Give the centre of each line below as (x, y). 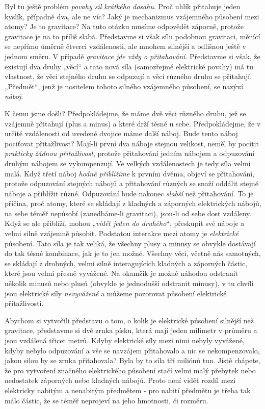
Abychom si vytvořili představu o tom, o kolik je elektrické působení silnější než (129, 320)
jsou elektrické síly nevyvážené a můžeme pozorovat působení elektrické (116, 293)
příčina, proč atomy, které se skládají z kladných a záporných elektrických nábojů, (133, 203)
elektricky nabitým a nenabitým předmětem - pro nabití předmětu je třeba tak (128, 390)
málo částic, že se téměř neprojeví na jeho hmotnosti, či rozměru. (107, 400)
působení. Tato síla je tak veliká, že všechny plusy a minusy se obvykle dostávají (130, 243)
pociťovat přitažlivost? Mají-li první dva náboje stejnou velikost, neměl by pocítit (132, 143)
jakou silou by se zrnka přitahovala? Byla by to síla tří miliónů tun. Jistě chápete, (132, 360)
